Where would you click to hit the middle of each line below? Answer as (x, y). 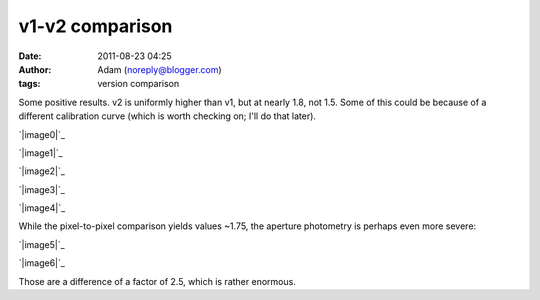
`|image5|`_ (41, 244)
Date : (30, 56)
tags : (29, 84)
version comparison (138, 84)
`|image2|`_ (41, 171)
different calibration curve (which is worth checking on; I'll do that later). (167, 116)
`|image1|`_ (41, 152)
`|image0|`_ (41, 134)
